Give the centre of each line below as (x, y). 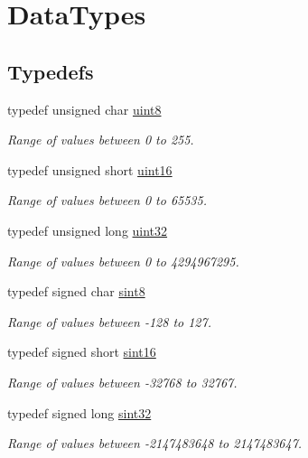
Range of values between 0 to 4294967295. (123, 261)
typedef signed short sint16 (82, 352)
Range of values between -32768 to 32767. (122, 382)
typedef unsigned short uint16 (90, 169)
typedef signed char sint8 (76, 291)
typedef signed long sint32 (79, 412)
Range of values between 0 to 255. (101, 140)
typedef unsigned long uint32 (88, 230)
